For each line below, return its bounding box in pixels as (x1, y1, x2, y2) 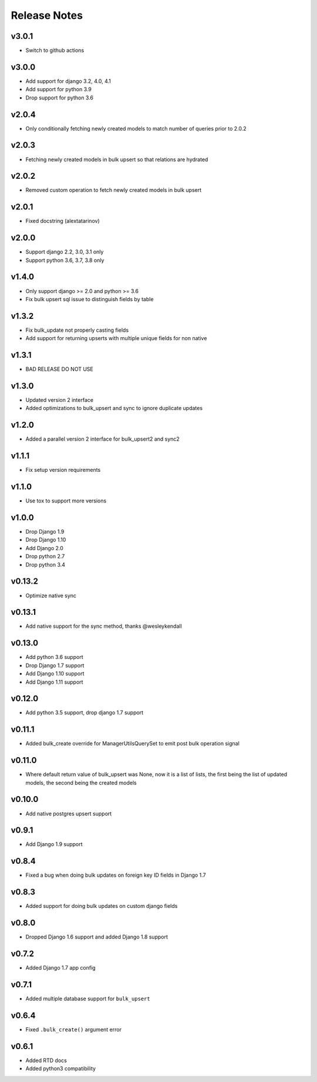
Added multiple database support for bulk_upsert (25, 995, 150, 1002)
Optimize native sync (25, 592, 76, 599)
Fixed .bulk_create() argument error (25, 1026, 122, 1033)
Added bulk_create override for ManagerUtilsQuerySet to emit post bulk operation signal (25, 740, 240, 747)
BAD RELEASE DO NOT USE (25, 365, 93, 373)
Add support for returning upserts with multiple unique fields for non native (25, 335, 207, 342)
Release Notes (11, 9, 83, 22)
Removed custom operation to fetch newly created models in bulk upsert (25, 187, 202, 194)
